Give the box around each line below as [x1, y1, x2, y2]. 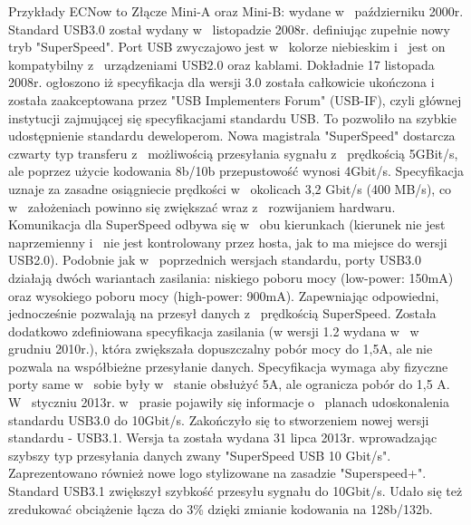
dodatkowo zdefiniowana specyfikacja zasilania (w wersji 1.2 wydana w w [8, 321, 419, 340]
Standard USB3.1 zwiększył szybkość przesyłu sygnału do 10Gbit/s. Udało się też [8, 481, 463, 501]
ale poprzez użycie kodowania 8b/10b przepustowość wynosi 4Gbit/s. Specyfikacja [8, 161, 464, 180]
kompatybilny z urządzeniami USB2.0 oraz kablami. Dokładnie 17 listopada [8, 54, 435, 73]
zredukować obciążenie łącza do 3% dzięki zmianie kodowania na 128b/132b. [8, 499, 433, 518]
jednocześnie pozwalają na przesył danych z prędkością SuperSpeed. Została [8, 304, 437, 323]
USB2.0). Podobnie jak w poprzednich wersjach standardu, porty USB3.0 [8, 250, 421, 269]
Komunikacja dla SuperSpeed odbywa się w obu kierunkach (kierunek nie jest [8, 215, 446, 234]
